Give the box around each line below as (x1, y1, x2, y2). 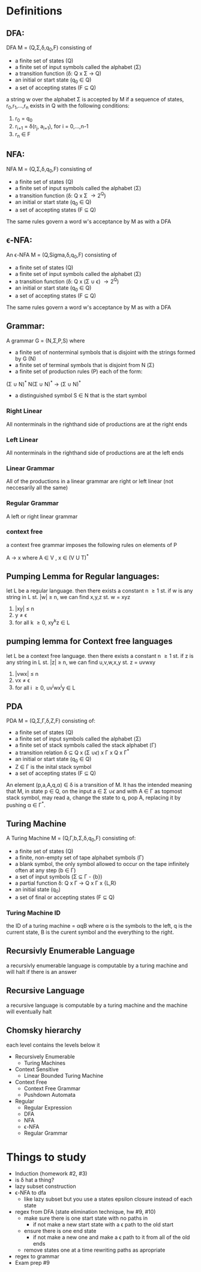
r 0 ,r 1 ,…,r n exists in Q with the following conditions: (6, 102, 130, 110)
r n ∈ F (14, 130, 31, 139)
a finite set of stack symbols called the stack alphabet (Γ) (14, 742, 157, 749)
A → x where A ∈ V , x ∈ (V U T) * (6, 553, 89, 561)
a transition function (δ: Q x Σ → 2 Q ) (14, 191, 106, 199)
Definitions (6, 4, 63, 18)
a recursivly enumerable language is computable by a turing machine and (6, 961, 188, 969)
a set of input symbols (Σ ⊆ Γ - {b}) (14, 873, 103, 880)
